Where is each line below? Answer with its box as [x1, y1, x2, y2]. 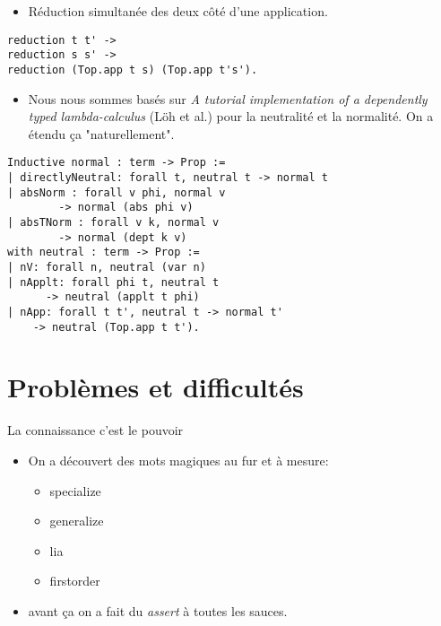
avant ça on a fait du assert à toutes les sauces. [28, 601, 288, 620]
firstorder [49, 571, 100, 590]
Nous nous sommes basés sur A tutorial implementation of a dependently [28, 89, 428, 108]
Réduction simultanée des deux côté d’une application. [28, 2, 328, 20]
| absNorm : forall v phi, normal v [7, 186, 226, 199]
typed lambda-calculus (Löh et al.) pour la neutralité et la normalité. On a [28, 107, 434, 126]
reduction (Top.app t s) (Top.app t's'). [7, 63, 258, 76]
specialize [49, 481, 101, 500]
